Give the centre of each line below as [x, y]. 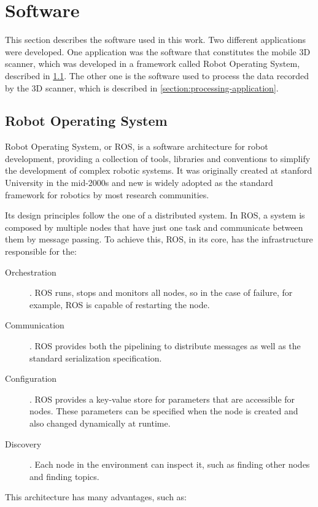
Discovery [23, 443]
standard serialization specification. [96, 358]
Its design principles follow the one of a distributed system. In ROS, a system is [155, 215]
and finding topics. [64, 476]
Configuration [31, 378]
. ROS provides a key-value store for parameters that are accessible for [162, 399]
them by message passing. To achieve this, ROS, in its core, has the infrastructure [159, 239]
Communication [35, 325]
